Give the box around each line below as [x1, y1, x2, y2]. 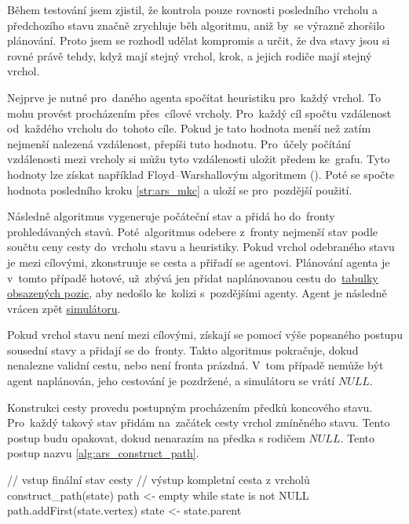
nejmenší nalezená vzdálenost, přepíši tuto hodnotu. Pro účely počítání [7, 135, 351, 151]
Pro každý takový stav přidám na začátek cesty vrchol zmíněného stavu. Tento [7, 414, 390, 431]
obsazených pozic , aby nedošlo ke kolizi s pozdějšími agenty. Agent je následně [7, 285, 387, 301]
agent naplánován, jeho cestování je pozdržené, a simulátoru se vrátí [7, 373, 335, 389]
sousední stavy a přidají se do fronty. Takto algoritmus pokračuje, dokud [7, 341, 359, 358]
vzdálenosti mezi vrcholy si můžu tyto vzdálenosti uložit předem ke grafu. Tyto [7, 151, 390, 167]
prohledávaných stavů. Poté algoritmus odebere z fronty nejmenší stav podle [7, 223, 378, 239]
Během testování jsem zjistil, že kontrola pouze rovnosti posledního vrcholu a [7, 2, 378, 17]
